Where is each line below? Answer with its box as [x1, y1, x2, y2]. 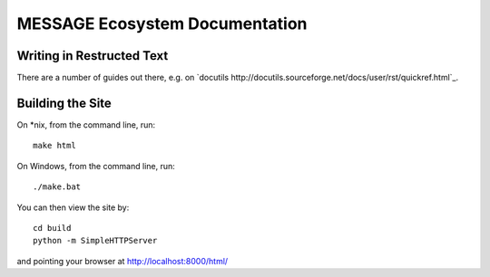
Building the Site [16, 95, 113, 110]
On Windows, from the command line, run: [16, 160, 176, 171]
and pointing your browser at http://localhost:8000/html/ [16, 255, 229, 266]
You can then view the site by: [16, 202, 130, 213]
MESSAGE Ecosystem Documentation [16, 14, 308, 33]
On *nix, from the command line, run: [16, 119, 156, 130]
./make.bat [33, 182, 82, 192]
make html [33, 140, 76, 151]
